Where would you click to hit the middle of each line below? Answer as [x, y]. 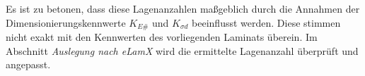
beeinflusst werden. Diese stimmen [266, 22]
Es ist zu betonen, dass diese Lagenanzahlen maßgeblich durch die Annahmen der [183, 8]
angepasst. [28, 64]
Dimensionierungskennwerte [66, 22]
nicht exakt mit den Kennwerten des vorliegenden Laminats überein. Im [162, 37]
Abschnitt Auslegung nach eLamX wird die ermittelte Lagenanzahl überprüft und [182, 50]
